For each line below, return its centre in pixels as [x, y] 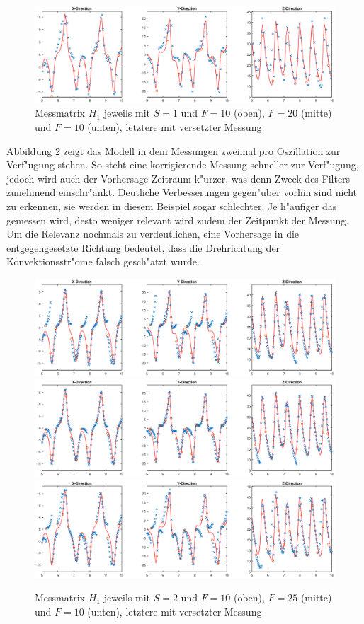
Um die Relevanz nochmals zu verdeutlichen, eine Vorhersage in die [153, 234]
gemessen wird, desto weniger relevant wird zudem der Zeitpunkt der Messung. [178, 220]
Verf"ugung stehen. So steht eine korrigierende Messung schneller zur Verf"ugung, [183, 164]
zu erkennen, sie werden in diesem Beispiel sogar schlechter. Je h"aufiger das [172, 206]
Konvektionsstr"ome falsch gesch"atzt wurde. [103, 261]
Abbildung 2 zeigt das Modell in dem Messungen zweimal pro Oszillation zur [174, 150]
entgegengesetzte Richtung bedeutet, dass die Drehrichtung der [143, 247]
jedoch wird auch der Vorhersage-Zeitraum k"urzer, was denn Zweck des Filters [178, 178]
